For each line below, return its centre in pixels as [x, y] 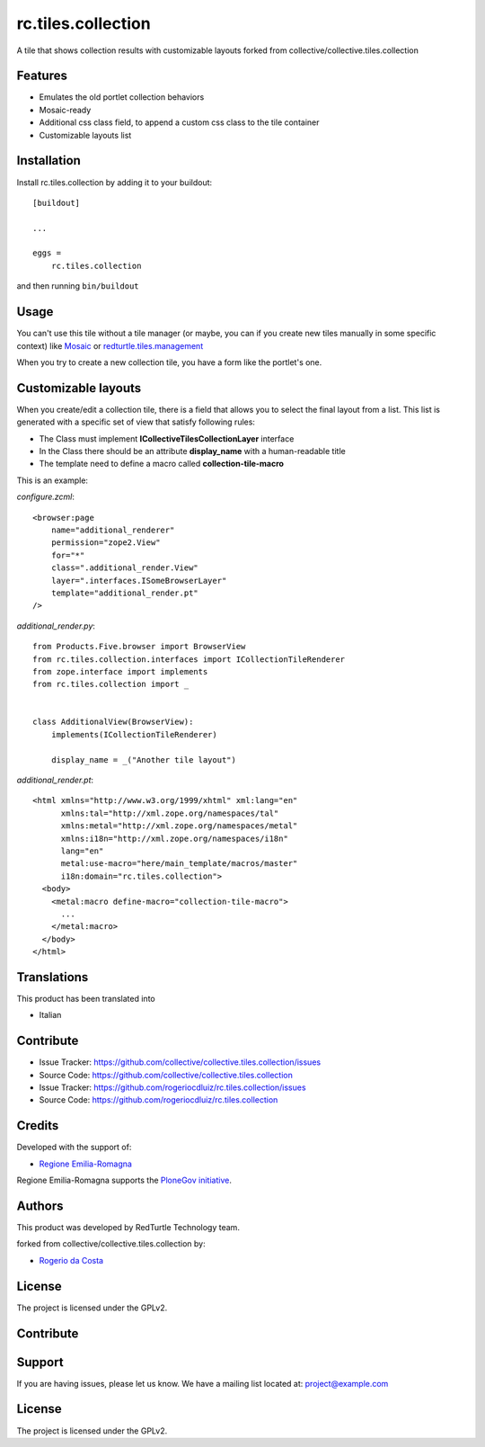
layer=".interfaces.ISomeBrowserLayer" [139, 581]
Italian [50, 1015]
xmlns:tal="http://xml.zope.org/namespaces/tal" [170, 813]
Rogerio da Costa [71, 1260]
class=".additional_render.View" [125, 568]
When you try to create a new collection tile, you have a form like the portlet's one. [169, 362]
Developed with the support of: [74, 1148]
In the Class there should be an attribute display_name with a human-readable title [192, 451]
